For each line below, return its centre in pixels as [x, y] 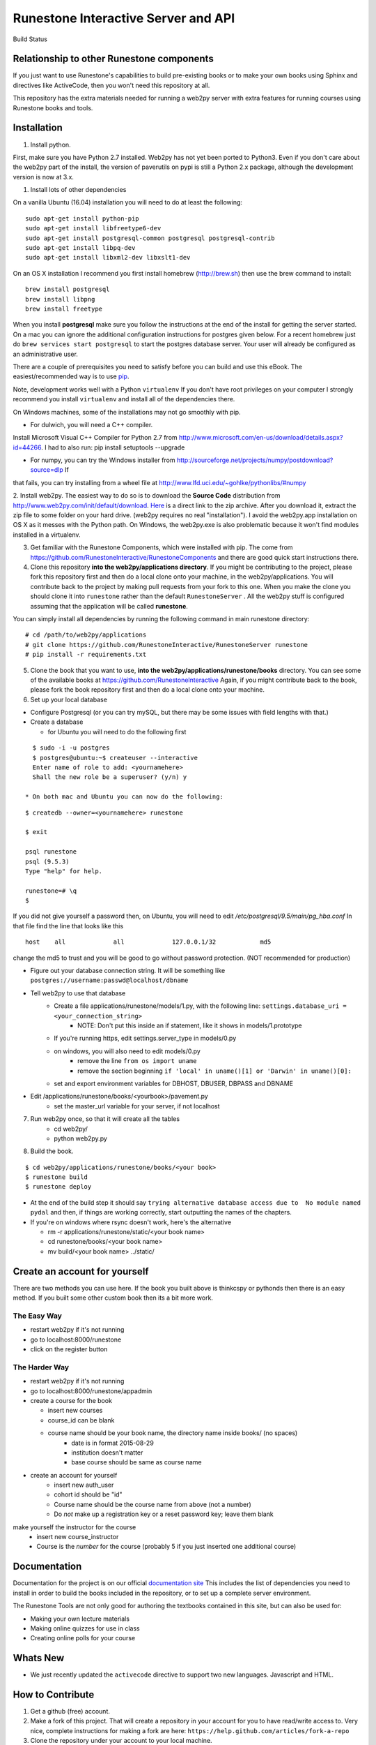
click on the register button [69, 1349]
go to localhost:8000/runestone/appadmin [91, 1391]
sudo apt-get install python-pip [82, 218]
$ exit [37, 832]
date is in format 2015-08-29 [113, 1443]
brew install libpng [60, 299]
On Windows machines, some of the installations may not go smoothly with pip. [127, 412]
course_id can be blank [81, 1420]
